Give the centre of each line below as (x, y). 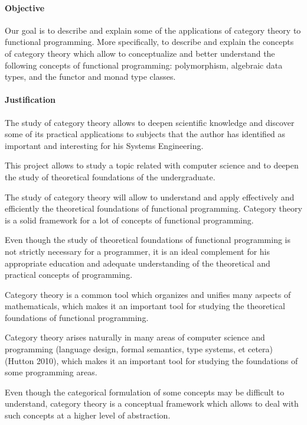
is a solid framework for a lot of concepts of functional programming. (129, 220)
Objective (25, 7)
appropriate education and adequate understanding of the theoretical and (138, 263)
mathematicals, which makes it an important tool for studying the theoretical (145, 306)
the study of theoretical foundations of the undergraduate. (110, 176)
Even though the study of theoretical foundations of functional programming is (148, 240)
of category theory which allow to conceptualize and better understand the (140, 53)
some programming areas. (51, 372)
